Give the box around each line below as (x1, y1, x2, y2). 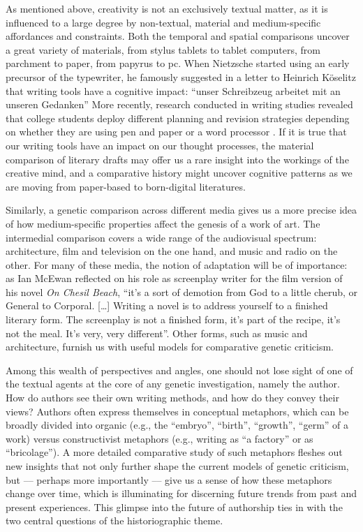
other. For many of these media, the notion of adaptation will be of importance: (6, 257, 348, 272)
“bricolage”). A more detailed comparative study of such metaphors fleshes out (6, 445, 343, 459)
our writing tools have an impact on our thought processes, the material (6, 138, 314, 152)
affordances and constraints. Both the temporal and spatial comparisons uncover (6, 29, 350, 43)
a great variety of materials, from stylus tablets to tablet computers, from (6, 42, 320, 57)
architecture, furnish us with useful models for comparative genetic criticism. (6, 339, 334, 354)
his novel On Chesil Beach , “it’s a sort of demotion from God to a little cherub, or (6, 284, 358, 299)
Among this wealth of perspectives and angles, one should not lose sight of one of (6, 362, 353, 377)
